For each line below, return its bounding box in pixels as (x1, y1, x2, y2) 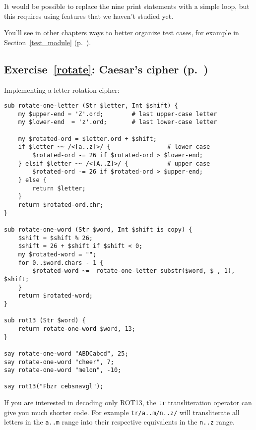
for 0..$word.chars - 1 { (18, 259, 104, 266)
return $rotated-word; (18, 292, 93, 300)
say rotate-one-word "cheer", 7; (4, 358, 114, 366)
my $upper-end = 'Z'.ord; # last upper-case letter (18, 110, 217, 118)
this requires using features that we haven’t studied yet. (4, 10, 174, 21)
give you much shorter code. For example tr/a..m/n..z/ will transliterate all (4, 407, 240, 417)
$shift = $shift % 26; (18, 234, 93, 242)
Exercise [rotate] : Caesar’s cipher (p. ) (4, 61, 208, 76)
